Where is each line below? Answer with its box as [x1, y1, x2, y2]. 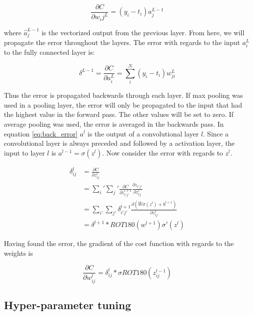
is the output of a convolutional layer [88, 128, 199, 138]
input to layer [4, 147, 45, 157]
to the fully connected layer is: [4, 47, 95, 57]
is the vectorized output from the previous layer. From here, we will [41, 27, 245, 37]
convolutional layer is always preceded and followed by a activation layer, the [4, 138, 235, 148]
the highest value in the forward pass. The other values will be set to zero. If [4, 109, 234, 119]
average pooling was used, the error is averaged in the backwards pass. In [4, 118, 224, 129]
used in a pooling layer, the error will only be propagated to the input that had [4, 99, 242, 110]
